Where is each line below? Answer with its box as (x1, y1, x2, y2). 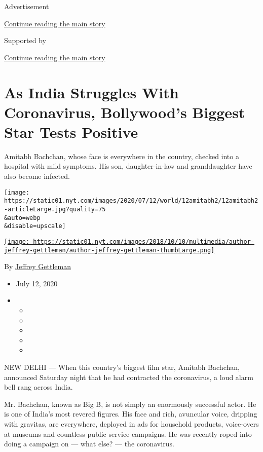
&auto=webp (4, 214, 41, 221)
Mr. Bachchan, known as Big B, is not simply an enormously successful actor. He (4, 398, 256, 409)
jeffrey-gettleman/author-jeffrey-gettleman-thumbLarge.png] (4, 246, 215, 254)
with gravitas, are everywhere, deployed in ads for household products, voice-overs (4, 418, 259, 429)
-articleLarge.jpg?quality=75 (4, 205, 106, 213)
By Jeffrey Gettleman (4, 261, 71, 272)
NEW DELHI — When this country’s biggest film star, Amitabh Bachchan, (4, 362, 240, 372)
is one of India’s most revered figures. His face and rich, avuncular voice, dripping (4, 408, 257, 419)
